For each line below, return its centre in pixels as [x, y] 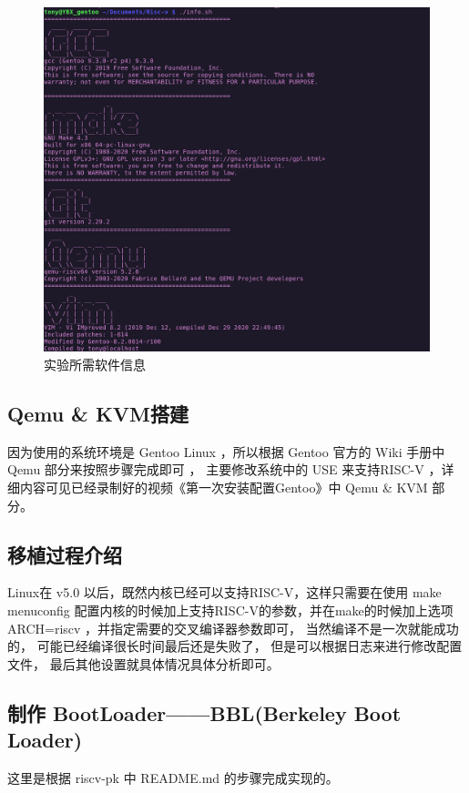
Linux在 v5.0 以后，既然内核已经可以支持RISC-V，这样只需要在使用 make [224, 592]
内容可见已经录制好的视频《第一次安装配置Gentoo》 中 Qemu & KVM [224, 488]
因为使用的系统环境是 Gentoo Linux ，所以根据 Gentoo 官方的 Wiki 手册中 [226, 451]
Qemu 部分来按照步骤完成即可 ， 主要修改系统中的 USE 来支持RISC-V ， [224, 469]
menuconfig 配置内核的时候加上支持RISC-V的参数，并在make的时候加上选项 [230, 610]
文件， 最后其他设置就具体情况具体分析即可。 [143, 663]
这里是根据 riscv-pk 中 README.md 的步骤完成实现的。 [173, 777]
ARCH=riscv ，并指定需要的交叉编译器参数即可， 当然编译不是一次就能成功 [233, 628]
